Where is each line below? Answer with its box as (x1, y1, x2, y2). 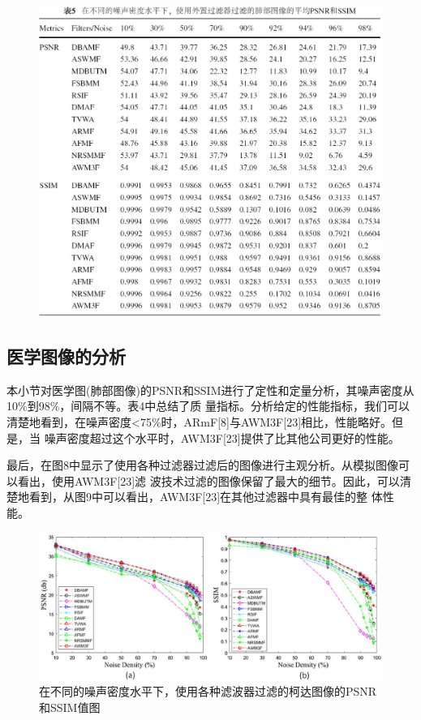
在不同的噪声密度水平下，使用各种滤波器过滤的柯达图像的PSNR (39, 683, 377, 700)
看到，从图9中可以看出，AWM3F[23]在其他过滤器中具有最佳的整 (28, 488, 368, 505)
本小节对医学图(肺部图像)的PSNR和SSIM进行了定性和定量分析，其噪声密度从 (6, 381, 415, 398)
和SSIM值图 (39, 698, 101, 715)
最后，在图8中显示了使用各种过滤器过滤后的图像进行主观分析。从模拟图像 (6, 456, 398, 474)
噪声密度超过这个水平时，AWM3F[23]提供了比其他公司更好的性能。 (44, 429, 400, 446)
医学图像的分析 (6, 343, 126, 368)
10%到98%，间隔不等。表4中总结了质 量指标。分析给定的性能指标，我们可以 (6, 397, 410, 414)
